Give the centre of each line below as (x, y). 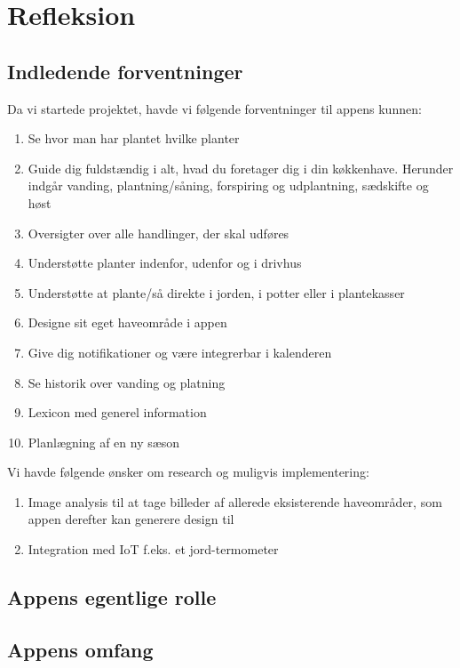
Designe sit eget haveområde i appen (127, 322)
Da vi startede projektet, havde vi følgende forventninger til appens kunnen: (214, 108)
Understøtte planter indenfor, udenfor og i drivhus (165, 263)
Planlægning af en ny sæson (104, 442)
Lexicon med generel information (117, 412)
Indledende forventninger (125, 71)
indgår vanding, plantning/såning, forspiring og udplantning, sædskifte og (228, 185)
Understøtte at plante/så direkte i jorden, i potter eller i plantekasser (216, 292)
